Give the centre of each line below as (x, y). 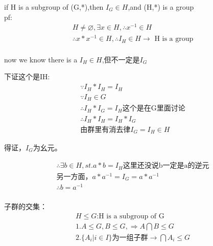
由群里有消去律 (105, 130)
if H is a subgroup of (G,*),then (54, 7)
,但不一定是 (121, 59)
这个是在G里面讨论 (154, 109)
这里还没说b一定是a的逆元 (166, 166)
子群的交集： (26, 206)
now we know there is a (41, 59)
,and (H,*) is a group (161, 7)
